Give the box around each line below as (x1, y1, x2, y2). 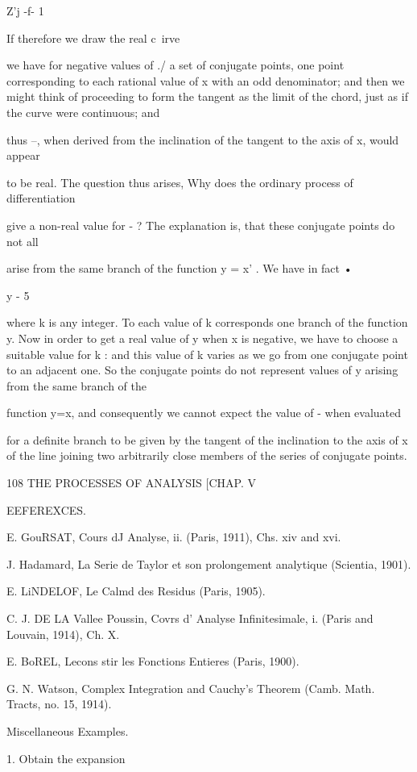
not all (6, 232, 39, 249)
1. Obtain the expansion (6, 749, 126, 766)
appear (6, 147, 40, 164)
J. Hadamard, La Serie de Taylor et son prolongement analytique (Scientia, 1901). (6, 555, 411, 572)
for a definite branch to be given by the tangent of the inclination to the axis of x (6, 431, 408, 448)
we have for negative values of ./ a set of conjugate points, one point (6, 56, 345, 73)
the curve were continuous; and (6, 103, 160, 120)
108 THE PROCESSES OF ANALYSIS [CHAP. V (6, 474, 256, 491)
